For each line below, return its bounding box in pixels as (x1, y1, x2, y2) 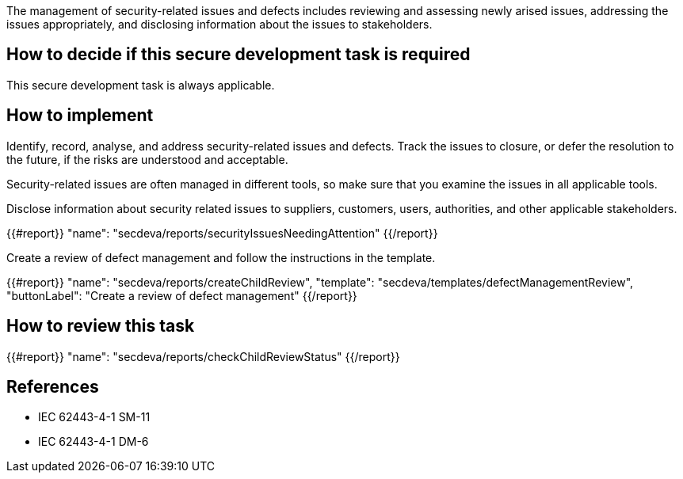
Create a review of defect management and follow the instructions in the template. (6, 250, 436, 264)
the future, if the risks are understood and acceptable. (6, 152, 288, 166)
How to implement (6, 105, 154, 126)
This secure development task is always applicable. (6, 78, 275, 92)
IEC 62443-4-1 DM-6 (38, 435, 149, 449)
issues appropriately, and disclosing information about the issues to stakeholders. (6, 17, 433, 31)
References (6, 376, 99, 397)
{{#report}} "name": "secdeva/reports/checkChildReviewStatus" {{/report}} (6, 349, 400, 363)
